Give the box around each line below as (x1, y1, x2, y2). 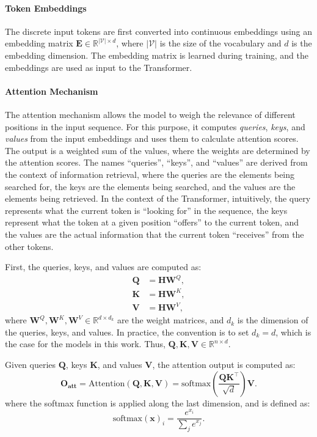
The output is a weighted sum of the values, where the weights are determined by (5, 144, 310, 156)
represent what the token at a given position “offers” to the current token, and (5, 216, 299, 229)
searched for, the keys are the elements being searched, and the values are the (5, 180, 296, 193)
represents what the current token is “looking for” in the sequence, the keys (5, 204, 288, 216)
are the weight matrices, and (117, 314, 224, 326)
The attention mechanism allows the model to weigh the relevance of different (5, 108, 296, 120)
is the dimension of (237, 314, 308, 326)
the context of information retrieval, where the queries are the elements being (5, 167, 295, 180)
